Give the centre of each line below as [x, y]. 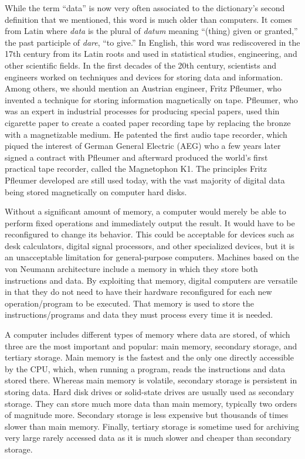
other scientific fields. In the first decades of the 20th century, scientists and [141, 65]
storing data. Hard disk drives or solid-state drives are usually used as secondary [150, 392]
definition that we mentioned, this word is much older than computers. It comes [148, 19]
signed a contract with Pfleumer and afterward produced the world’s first [136, 157]
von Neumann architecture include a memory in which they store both [131, 269]
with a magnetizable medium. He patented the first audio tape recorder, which [146, 134]
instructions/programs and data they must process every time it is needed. [139, 314]
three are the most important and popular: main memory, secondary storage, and [151, 346]
